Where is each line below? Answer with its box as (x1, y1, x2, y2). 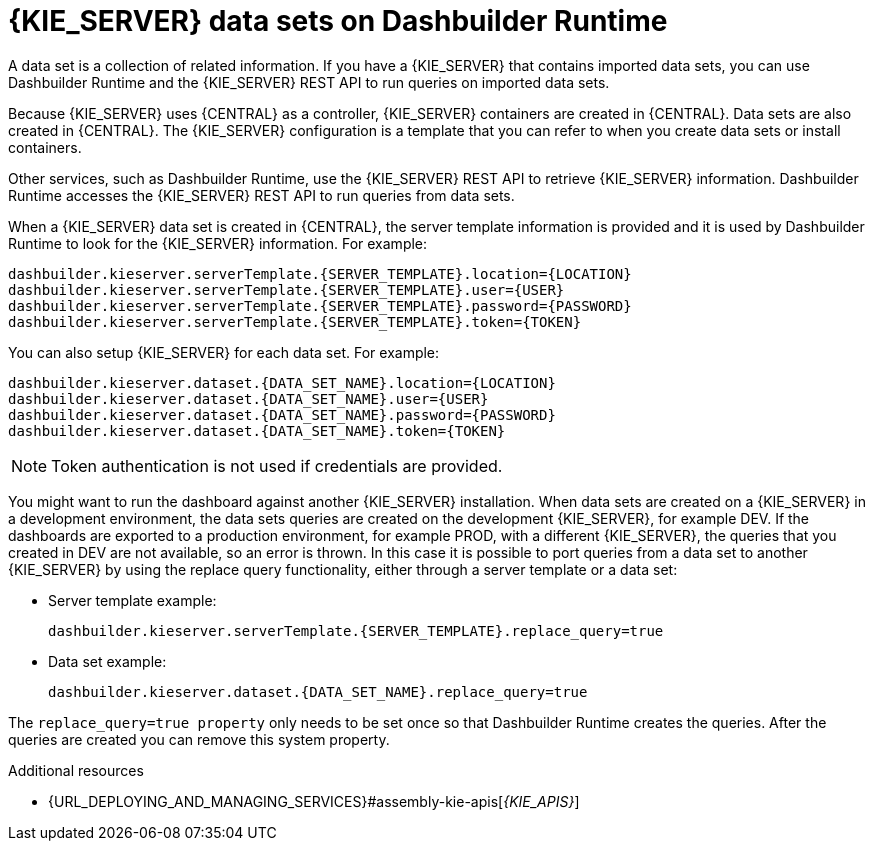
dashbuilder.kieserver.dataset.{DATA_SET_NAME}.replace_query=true (48, 683, 588, 700)
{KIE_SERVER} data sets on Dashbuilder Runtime (8, 4, 668, 38)
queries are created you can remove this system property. (8, 730, 390, 748)
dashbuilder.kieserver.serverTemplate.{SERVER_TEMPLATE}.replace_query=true (48, 622, 664, 639)
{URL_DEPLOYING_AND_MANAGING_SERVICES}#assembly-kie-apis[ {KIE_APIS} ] (48, 792, 580, 810)
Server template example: (48, 591, 217, 609)
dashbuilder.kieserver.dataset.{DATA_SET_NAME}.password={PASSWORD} (8, 406, 556, 423)
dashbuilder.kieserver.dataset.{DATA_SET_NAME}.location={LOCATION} (8, 374, 556, 391)
